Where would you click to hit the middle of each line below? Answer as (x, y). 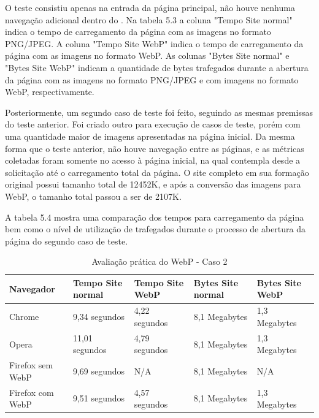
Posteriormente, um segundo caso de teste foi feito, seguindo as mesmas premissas (159, 112)
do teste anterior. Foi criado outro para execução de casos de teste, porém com (153, 124)
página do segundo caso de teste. (67, 241)
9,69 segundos (99, 370)
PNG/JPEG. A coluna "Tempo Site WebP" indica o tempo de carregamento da (154, 43)
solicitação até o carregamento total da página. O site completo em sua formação (157, 172)
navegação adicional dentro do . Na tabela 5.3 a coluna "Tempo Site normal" (149, 19)
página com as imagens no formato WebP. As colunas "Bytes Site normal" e (147, 55)
